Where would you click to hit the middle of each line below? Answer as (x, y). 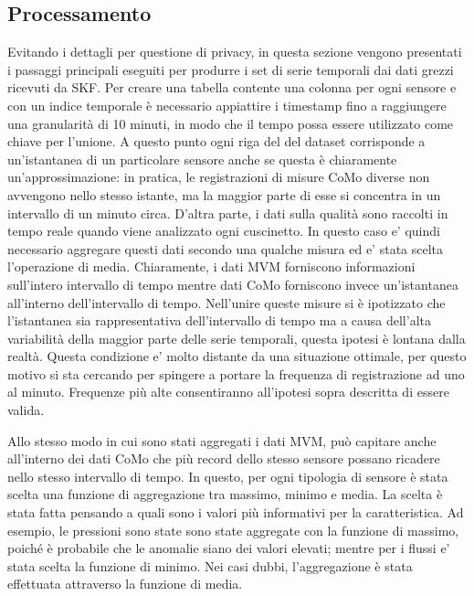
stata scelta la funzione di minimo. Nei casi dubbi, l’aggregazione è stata (210, 565)
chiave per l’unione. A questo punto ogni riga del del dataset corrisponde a (216, 141)
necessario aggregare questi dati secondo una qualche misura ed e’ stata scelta (226, 248)
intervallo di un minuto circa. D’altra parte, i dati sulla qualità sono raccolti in (228, 213)
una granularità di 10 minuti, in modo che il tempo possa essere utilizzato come (231, 123)
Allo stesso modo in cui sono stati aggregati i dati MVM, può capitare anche (222, 440)
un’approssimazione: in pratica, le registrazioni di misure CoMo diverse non (219, 177)
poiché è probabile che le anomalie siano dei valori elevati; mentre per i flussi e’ (229, 548)
